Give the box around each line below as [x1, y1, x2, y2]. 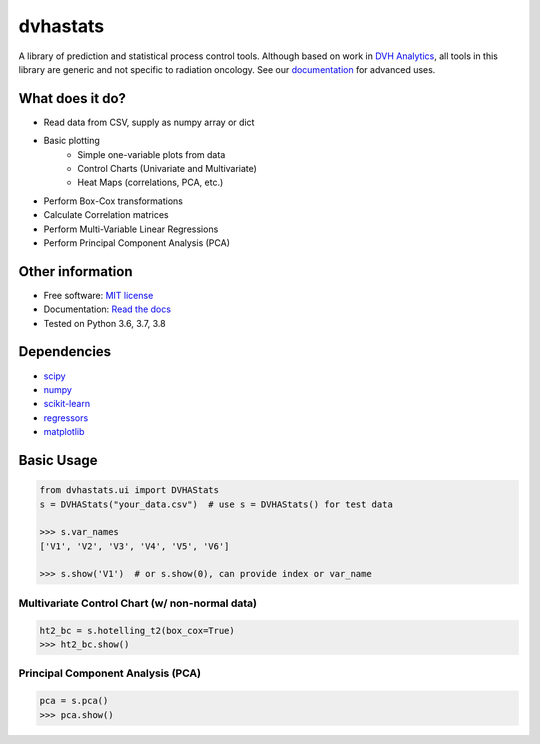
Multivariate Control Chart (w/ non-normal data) [18, 596, 257, 610]
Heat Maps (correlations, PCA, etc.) [77, 176, 224, 189]
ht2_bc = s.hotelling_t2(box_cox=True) [39, 625, 235, 636]
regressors [43, 411, 89, 424]
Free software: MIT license [43, 289, 154, 301]
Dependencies [18, 343, 112, 360]
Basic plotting [43, 135, 100, 147]
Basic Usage [18, 451, 98, 469]
